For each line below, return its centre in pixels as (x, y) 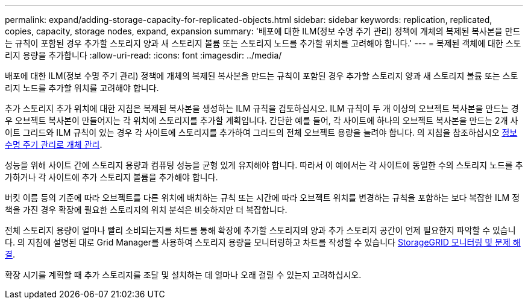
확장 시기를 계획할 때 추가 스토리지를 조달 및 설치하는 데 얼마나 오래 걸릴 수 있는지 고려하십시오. (183, 275)
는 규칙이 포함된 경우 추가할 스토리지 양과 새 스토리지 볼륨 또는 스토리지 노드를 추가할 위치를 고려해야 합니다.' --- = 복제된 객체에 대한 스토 (263, 43)
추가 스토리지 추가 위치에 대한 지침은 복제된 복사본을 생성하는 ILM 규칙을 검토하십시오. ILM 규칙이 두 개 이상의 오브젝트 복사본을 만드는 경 (262, 108)
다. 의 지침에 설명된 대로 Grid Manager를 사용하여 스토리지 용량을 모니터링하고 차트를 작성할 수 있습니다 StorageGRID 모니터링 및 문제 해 (263, 242)
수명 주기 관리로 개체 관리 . (54, 144)
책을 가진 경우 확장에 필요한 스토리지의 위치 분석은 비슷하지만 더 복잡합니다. (146, 210)
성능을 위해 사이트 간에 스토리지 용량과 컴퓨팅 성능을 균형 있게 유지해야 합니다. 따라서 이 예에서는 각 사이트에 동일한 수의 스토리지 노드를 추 (264, 165)
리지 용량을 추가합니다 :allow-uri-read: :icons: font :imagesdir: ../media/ (143, 55)
